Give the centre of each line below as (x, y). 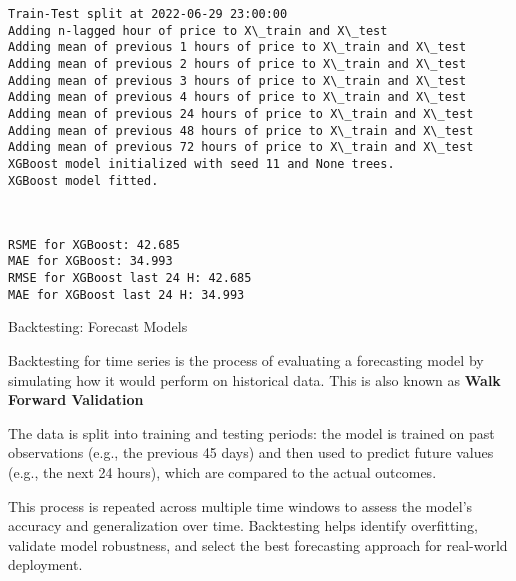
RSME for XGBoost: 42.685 (94, 244)
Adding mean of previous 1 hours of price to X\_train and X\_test (237, 47)
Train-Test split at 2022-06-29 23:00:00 (148, 14)
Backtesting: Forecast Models (98, 326)
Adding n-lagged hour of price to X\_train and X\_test (198, 30)
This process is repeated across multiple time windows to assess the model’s (240, 505)
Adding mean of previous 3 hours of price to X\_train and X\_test (237, 80)
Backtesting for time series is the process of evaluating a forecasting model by (246, 360)
